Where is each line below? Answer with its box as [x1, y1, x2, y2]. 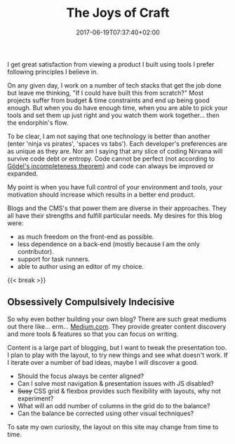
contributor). [17, 247, 54, 255]
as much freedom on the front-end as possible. [17, 232, 154, 241]
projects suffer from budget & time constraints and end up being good [7, 96, 210, 105]
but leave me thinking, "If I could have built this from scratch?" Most [7, 88, 204, 97]
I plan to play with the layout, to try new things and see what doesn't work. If [7, 351, 228, 359]
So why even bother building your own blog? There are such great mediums [7, 314, 227, 323]
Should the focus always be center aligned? [17, 372, 145, 380]
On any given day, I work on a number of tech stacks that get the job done [7, 81, 222, 89]
